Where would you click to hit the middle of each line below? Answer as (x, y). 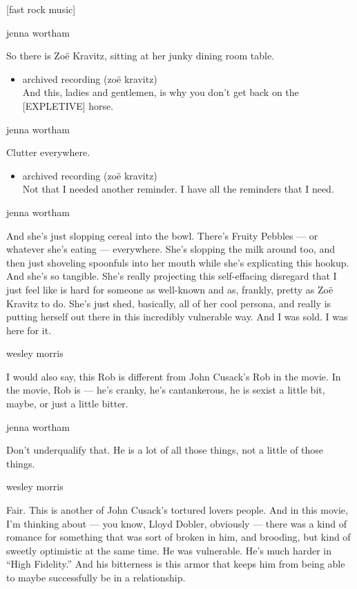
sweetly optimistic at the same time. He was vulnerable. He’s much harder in (169, 550)
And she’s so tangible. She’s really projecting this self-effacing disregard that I (172, 276)
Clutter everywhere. (48, 152)
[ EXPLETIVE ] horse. (68, 105)
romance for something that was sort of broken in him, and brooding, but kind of (178, 537)
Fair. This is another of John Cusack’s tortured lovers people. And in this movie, (177, 510)
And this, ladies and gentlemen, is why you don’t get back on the (161, 92)
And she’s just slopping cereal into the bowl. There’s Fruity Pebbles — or (162, 235)
